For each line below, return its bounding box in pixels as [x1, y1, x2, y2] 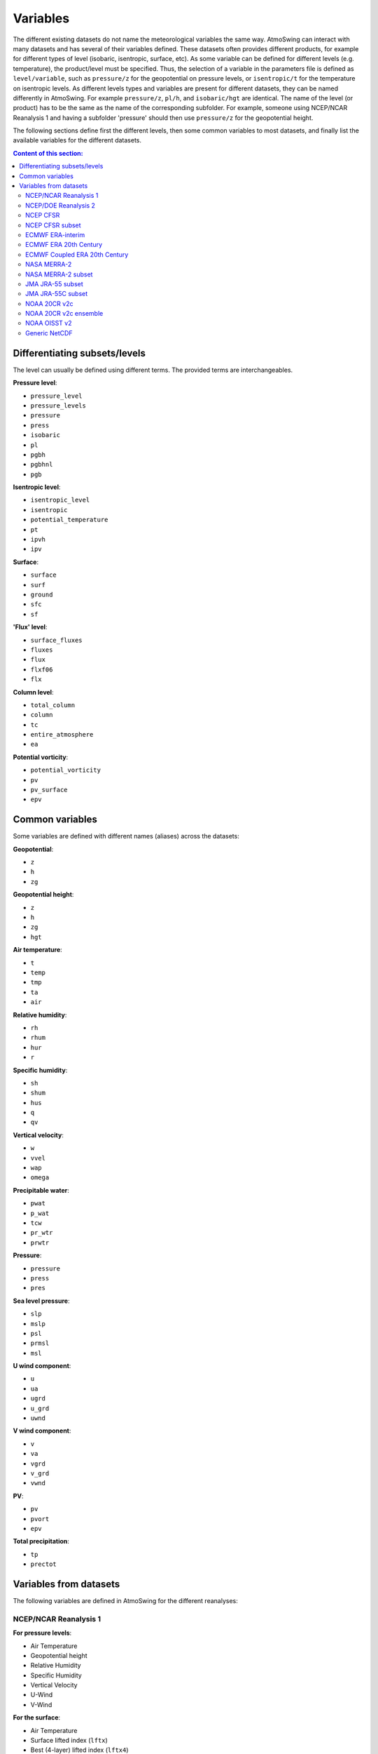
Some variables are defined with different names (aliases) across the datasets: [13, 832, 239, 841]
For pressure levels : [13, 1628, 72, 1638]
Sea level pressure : [13, 1297, 70, 1305]
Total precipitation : [13, 1537, 70, 1546]
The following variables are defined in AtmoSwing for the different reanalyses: [13, 1597, 238, 1605]
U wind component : [13, 1362, 71, 1370]
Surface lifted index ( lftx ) [30, 1736, 108, 1745]
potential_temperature [30, 516, 108, 524]
